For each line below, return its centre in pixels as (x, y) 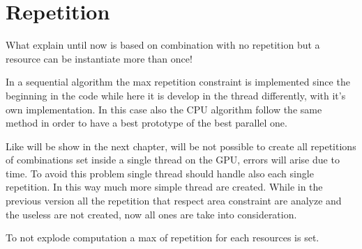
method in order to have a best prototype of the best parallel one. (146, 123)
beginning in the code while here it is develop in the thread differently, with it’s (176, 95)
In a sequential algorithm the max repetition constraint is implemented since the (178, 82)
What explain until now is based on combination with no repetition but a (163, 45)
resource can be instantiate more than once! (99, 58)
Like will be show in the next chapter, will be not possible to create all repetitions (181, 146)
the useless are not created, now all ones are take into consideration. (151, 214)
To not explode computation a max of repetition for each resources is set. (163, 238)
